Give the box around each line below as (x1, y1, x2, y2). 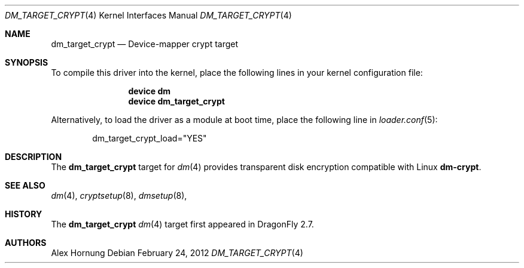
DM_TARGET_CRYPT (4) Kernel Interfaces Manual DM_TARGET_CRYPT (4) (5, 10, 292, 20)
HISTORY (5, 209, 42, 219)
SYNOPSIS (5, 57, 48, 67)
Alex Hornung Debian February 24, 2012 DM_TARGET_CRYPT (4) (51, 248, 303, 258)
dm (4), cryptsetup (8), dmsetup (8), (51, 190, 187, 201)
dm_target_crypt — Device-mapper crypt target (51, 39, 239, 49)
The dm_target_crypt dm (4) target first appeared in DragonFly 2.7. (51, 219, 314, 229)
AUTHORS (5, 238, 47, 248)
